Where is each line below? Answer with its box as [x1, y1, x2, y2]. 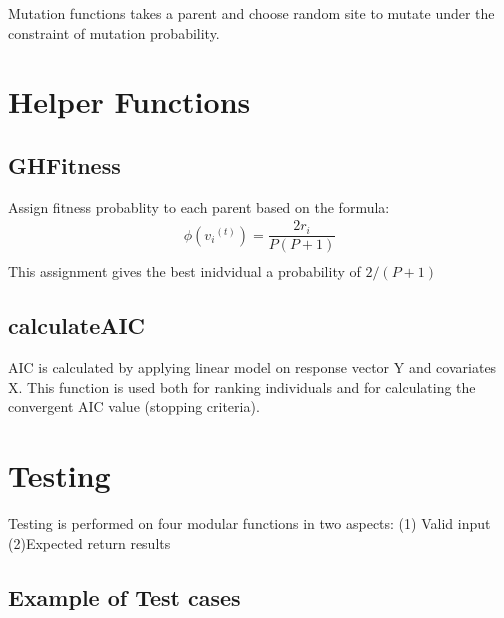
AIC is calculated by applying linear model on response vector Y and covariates [8, 357, 497, 378]
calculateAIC [8, 310, 146, 341]
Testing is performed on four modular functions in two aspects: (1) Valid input [8, 513, 491, 534]
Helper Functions [8, 81, 251, 122]
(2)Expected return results [8, 532, 171, 553]
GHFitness [8, 149, 121, 180]
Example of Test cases [8, 581, 241, 612]
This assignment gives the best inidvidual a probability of [8, 261, 361, 282]
